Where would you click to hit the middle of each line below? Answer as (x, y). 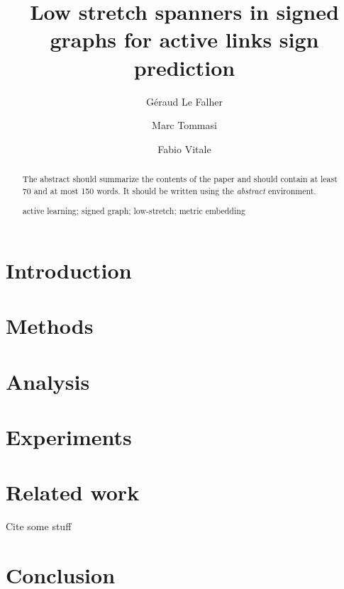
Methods (50, 326)
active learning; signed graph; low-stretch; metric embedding (134, 211)
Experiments (69, 437)
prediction (184, 67)
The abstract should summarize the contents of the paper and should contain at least (180, 179)
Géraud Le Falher (184, 101)
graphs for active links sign (184, 39)
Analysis (48, 381)
